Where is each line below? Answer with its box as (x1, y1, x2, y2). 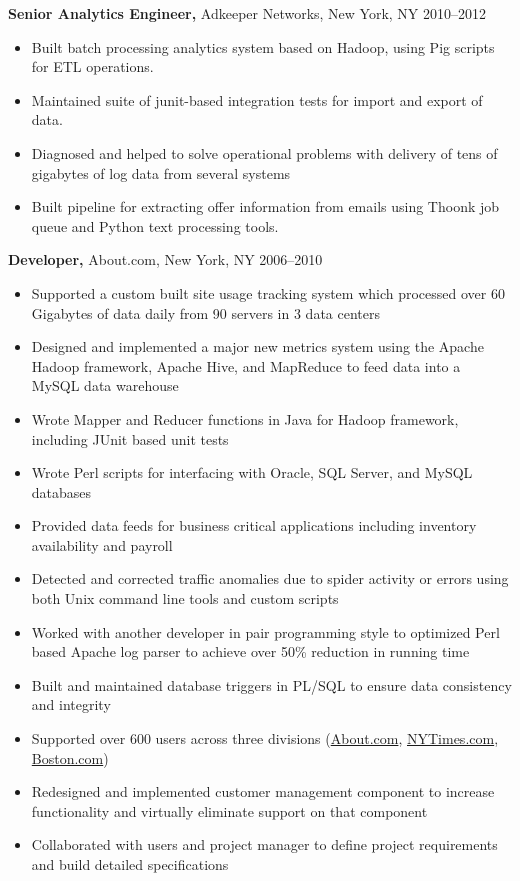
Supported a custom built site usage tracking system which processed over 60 (31, 282, 505, 303)
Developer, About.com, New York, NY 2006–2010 (8, 249, 323, 270)
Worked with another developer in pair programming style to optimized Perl (31, 621, 500, 642)
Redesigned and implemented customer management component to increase (31, 781, 495, 802)
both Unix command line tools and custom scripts (31, 588, 339, 609)
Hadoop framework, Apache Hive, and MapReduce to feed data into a (31, 355, 461, 376)
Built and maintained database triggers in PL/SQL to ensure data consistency (31, 674, 512, 695)
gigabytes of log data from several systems (31, 162, 291, 183)
